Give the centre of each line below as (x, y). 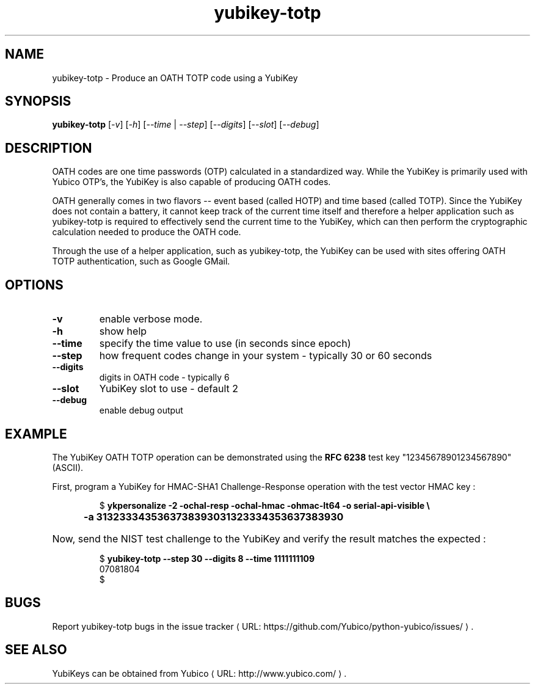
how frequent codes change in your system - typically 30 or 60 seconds (266, 356)
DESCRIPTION (49, 148)
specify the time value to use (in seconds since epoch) (225, 344)
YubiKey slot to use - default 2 (169, 389)
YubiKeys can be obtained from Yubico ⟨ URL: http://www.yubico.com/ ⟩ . (199, 673)
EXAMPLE (36, 434)
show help (123, 331)
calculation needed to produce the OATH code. (147, 232)
